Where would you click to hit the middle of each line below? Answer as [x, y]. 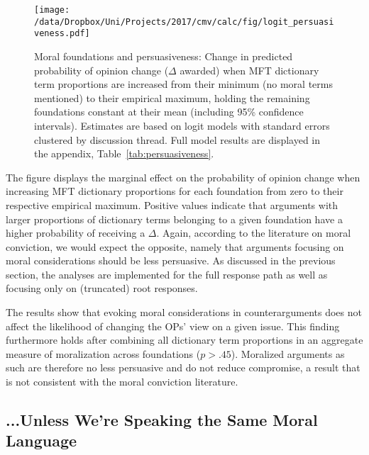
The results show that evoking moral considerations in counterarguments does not [184, 312]
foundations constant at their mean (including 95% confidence [169, 112]
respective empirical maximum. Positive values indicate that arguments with [172, 204]
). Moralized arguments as [288, 353]
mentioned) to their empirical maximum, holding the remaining [172, 97]
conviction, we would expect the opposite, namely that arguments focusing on [175, 246]
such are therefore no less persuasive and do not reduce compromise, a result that [183, 367]
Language [42, 440]
